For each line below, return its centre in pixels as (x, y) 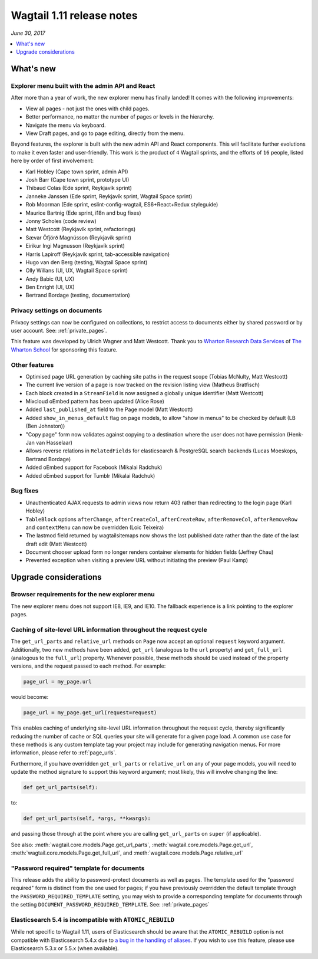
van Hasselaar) (54, 443)
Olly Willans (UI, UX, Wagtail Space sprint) (77, 271)
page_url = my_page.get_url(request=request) (90, 713)
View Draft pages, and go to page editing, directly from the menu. (105, 133)
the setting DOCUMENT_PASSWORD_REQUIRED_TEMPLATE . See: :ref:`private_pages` (110, 905)
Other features (32, 364)
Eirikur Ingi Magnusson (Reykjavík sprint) (75, 246)
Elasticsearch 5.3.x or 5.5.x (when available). (65, 948)
